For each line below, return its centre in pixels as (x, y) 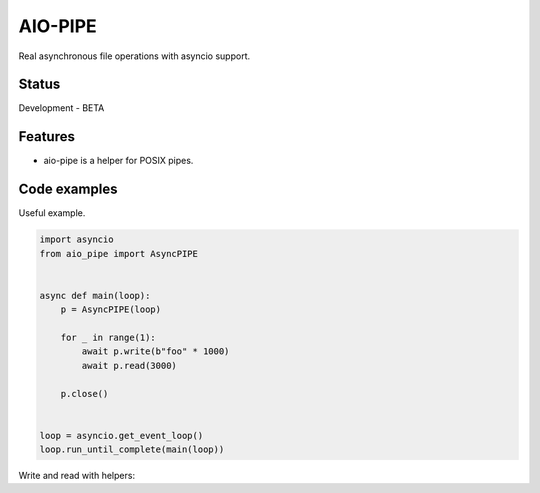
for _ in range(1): (108, 337)
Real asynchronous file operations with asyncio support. (134, 56)
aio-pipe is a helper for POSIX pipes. (118, 161)
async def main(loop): (95, 295)
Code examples (68, 189)
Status (39, 84)
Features (46, 136)
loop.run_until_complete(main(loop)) (132, 449)
